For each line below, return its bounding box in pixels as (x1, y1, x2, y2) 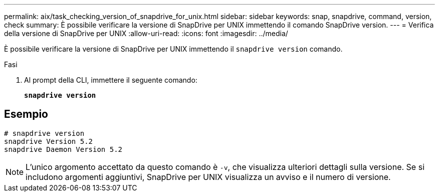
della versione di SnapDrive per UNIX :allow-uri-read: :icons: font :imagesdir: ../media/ (4, 29, 288, 38)
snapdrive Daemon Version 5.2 (4, 145, 123, 153)
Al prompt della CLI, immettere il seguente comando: (24, 76, 197, 84)
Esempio (4, 108, 48, 121)
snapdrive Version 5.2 (4, 137, 93, 145)
